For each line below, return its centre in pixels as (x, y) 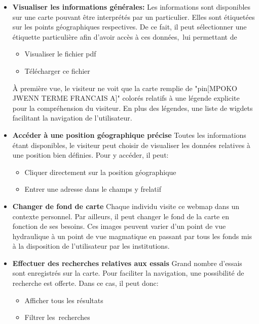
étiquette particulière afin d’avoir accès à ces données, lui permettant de (125, 36)
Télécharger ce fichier (57, 70)
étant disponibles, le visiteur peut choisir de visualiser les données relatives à (131, 145)
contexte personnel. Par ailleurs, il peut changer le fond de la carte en (121, 216)
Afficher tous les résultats (64, 300)
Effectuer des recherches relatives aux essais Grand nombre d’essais (127, 263)
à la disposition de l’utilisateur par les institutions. (91, 246)
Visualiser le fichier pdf (60, 54)
